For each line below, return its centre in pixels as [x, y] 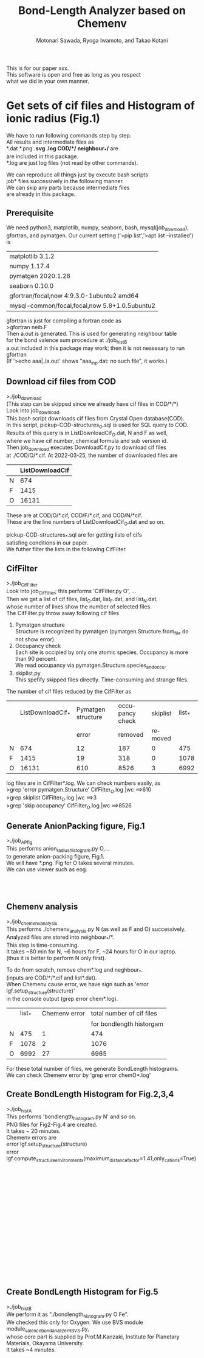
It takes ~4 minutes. [31, 1350]
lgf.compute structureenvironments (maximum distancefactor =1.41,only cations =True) [101, 1159]
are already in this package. [41, 194]
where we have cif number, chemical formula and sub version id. [87, 440]
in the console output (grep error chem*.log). [62, 998]
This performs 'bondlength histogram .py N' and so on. [71, 1117]
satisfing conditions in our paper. [47, 543]
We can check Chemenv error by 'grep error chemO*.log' [79, 1075]
